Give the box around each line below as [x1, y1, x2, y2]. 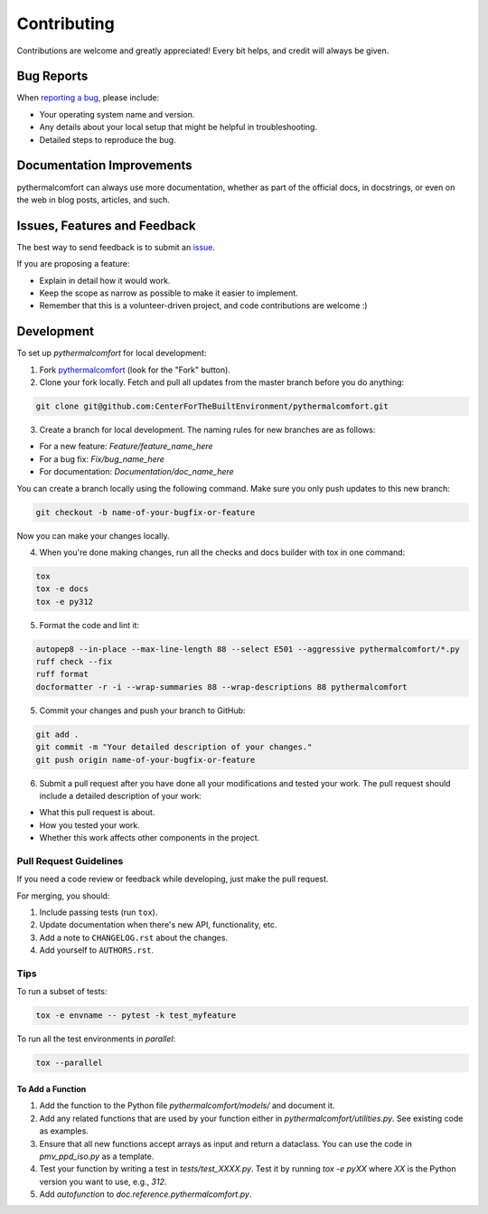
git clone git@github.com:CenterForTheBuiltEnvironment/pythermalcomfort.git [35, 401, 389, 411]
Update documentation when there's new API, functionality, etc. [39, 919, 277, 930]
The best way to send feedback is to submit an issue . [16, 241, 216, 252]
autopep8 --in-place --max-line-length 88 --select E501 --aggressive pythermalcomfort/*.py [35, 644, 460, 654]
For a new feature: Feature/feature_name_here [39, 441, 213, 452]
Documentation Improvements [16, 158, 193, 174]
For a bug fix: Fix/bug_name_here [39, 453, 164, 465]
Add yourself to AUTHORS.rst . [39, 945, 154, 955]
